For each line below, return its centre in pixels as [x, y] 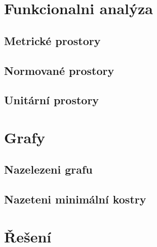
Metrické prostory [52, 40]
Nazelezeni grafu [48, 169]
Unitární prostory [52, 100]
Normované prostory [59, 70]
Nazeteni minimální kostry [75, 199]
